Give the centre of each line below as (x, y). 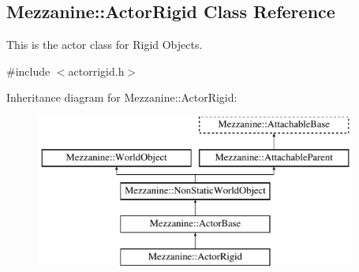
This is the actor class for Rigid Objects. (105, 45)
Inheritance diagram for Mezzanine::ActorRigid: (122, 97)
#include (28, 71)
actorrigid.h (96, 71)
